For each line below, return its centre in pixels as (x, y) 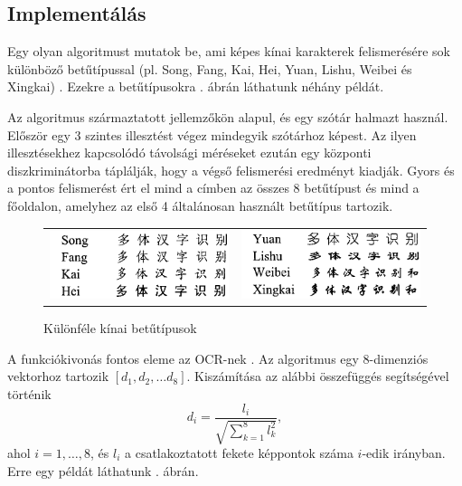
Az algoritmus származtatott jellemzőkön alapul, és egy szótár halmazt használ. (228, 116)
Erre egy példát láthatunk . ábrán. (103, 470)
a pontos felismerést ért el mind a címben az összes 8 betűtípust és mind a (213, 188)
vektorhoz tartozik (58, 376)
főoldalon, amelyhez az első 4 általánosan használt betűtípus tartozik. (200, 205)
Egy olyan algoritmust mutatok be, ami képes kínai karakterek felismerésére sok (229, 51)
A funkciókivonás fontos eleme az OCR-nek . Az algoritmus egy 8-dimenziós (218, 358)
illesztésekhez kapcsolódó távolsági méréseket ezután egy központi (189, 152)
